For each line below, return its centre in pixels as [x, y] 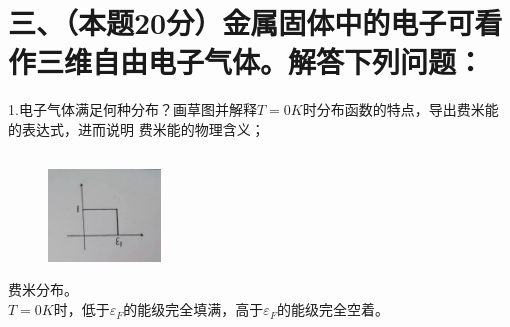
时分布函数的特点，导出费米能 [400, 109]
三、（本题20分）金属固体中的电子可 [241, 22]
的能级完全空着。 [332, 309]
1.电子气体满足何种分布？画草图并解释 [132, 109]
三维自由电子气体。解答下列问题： [260, 61]
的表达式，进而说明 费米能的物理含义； [136, 128]
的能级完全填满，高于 [193, 309]
